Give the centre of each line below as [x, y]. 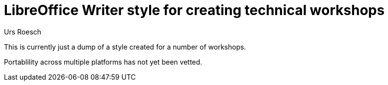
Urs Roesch [23, 32]
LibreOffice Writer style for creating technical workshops [194, 10]
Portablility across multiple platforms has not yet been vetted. [103, 62]
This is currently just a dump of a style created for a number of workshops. [125, 47]
